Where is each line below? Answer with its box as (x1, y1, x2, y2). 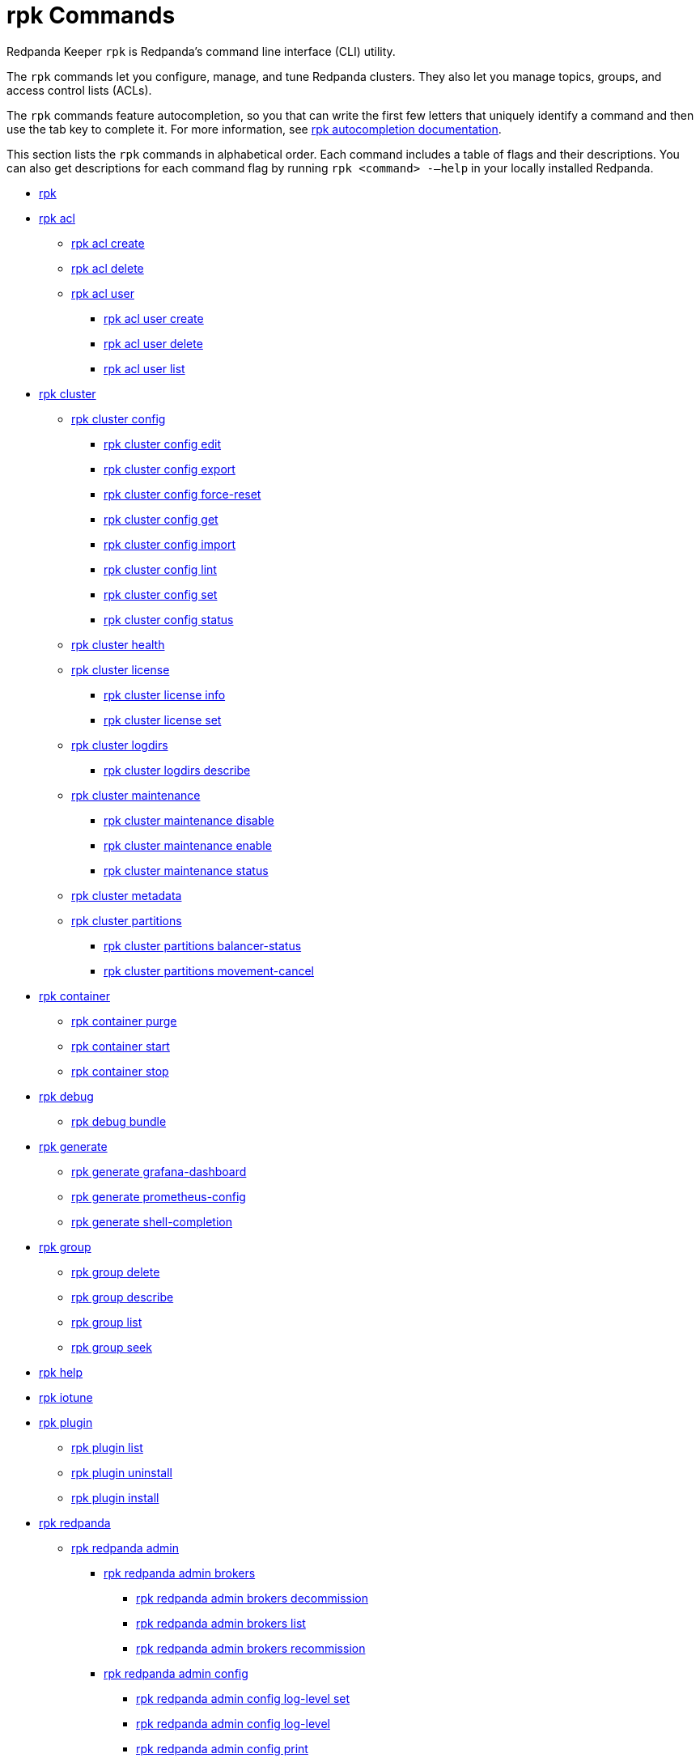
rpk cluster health (71, 637, 165, 652)
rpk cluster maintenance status (104, 863, 269, 877)
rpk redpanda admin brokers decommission (136, 1590, 368, 1605)
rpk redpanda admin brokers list (136, 1616, 306, 1630)
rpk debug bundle (71, 1114, 167, 1128)
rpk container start (71, 1038, 170, 1053)
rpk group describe (71, 1289, 174, 1304)
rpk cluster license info (104, 687, 226, 702)
